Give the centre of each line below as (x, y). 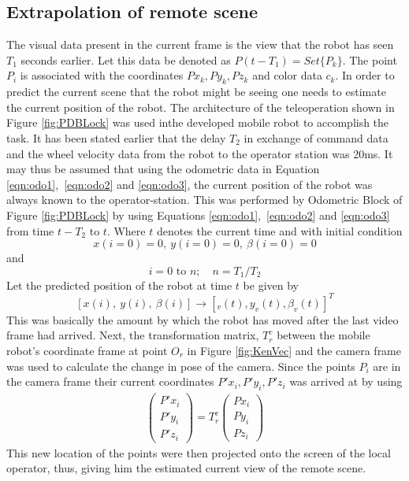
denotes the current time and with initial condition (279, 230)
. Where (126, 230)
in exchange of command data (316, 137)
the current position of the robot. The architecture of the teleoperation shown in (201, 107)
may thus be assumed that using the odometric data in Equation (163, 169)
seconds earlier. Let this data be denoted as (126, 59)
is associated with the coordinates (102, 75)
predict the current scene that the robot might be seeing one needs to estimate (196, 92)
